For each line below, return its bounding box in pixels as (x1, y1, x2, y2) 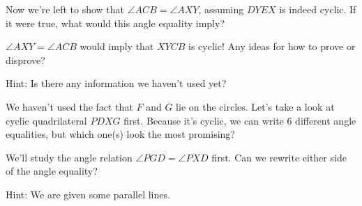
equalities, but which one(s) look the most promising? (6, 127, 235, 141)
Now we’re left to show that (6, 2, 125, 16)
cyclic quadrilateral (6, 113, 87, 127)
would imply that (80, 39, 154, 54)
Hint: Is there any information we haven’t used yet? (6, 76, 227, 90)
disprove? (6, 52, 45, 67)
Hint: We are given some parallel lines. (6, 187, 170, 201)
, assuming (198, 2, 244, 16)
